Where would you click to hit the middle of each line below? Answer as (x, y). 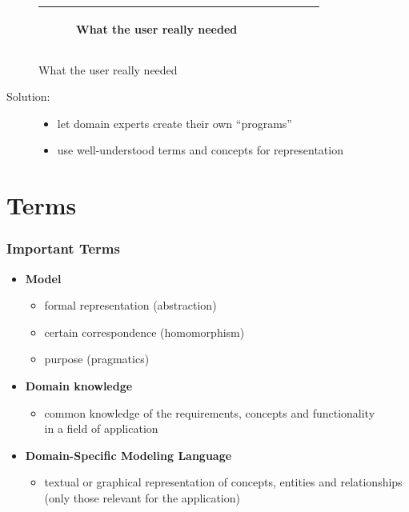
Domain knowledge (79, 385)
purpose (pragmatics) (97, 359)
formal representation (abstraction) (130, 305)
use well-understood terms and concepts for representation (200, 150)
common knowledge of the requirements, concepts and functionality (210, 412)
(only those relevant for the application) (142, 497)
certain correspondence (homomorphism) (144, 332)
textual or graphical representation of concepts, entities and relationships (223, 482)
